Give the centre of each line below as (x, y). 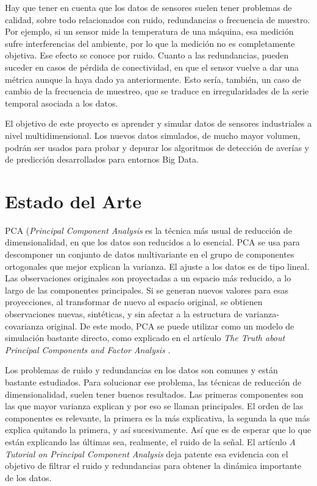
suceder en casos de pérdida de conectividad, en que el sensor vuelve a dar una (152, 67)
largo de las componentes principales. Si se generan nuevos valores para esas (147, 290)
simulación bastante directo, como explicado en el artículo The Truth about (145, 338)
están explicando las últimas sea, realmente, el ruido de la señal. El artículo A (150, 441)
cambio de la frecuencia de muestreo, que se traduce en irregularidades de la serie (157, 91)
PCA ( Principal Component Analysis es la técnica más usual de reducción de (148, 230)
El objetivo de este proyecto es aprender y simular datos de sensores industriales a (158, 123)
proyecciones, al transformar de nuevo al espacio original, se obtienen (134, 302)
